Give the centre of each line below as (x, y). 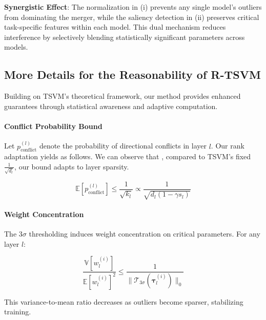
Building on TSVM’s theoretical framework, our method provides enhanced (122, 96)
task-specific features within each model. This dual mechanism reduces (115, 27)
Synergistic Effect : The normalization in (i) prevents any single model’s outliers (133, 7)
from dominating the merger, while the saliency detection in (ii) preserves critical (132, 17)
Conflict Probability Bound (53, 126)
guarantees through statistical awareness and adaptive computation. (111, 106)
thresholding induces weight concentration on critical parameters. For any (145, 233)
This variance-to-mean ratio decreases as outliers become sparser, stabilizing (124, 301)
